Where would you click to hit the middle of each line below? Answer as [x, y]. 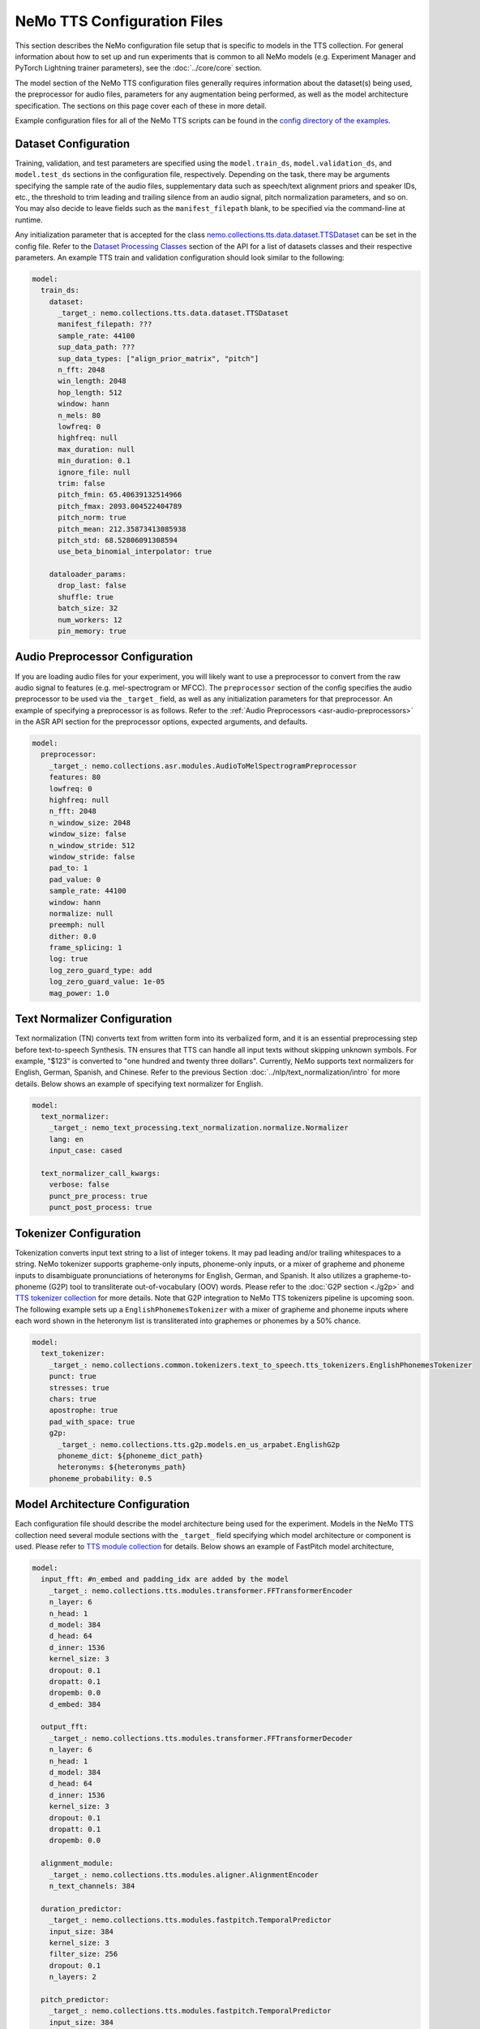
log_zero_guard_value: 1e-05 [107, 982]
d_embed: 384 [75, 1704]
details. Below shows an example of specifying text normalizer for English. [139, 1083]
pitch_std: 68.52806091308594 [118, 540]
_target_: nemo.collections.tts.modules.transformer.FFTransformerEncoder [201, 1590]
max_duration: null [96, 449]
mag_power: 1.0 [79, 993]
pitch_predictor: [75, 1999]
